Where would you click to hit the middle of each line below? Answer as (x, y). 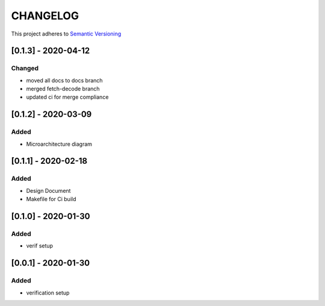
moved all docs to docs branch (64, 80)
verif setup (40, 246)
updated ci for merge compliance (67, 97)
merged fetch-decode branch (63, 89)
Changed (25, 68)
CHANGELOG (45, 16)
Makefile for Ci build (51, 199)
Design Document (48, 190)
